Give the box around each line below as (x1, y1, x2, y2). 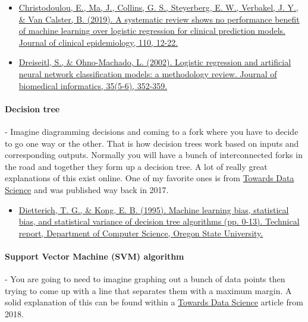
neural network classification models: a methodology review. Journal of (18, 67, 277, 80)
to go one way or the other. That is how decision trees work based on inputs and (5, 137, 299, 149)
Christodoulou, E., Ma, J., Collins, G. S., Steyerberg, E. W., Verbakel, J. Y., (18, 1, 298, 13)
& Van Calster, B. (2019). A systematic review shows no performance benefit (18, 12, 300, 25)
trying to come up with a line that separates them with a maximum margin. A (5, 284, 292, 296)
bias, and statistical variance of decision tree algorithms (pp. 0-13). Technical (18, 215, 300, 228)
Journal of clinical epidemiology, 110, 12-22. (18, 36, 178, 48)
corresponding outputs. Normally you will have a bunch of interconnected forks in (5, 149, 303, 161)
